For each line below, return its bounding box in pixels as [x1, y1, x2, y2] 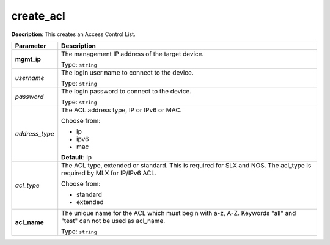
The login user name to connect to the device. [61, 68, 194, 76]
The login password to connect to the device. [61, 87, 192, 95]
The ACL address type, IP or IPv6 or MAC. [61, 106, 182, 114]
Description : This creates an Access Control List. [11, 31, 136, 38]
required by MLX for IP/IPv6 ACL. [61, 169, 157, 177]
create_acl [11, 9, 65, 23]
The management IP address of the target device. [61, 49, 204, 58]
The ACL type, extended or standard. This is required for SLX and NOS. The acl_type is [61, 161, 312, 169]
